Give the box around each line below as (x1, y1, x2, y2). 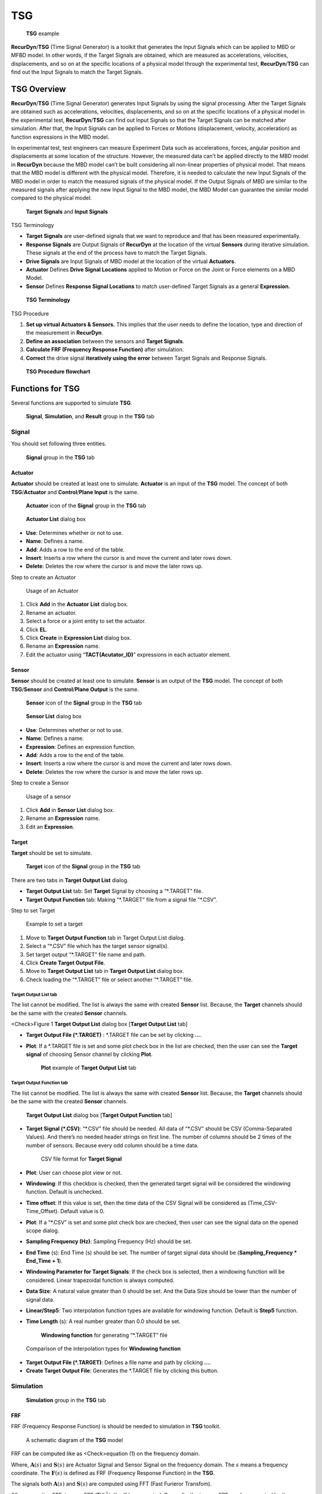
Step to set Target (11, 907, 55, 914)
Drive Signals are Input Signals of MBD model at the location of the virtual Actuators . (26, 258, 236, 265)
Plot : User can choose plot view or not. (26, 1169, 122, 1176)
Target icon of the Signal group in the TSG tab (26, 863, 141, 870)
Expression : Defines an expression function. (26, 743, 136, 750)
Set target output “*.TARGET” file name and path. (26, 951, 146, 958)
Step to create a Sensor (11, 779, 69, 786)
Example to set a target (26, 920, 83, 927)
